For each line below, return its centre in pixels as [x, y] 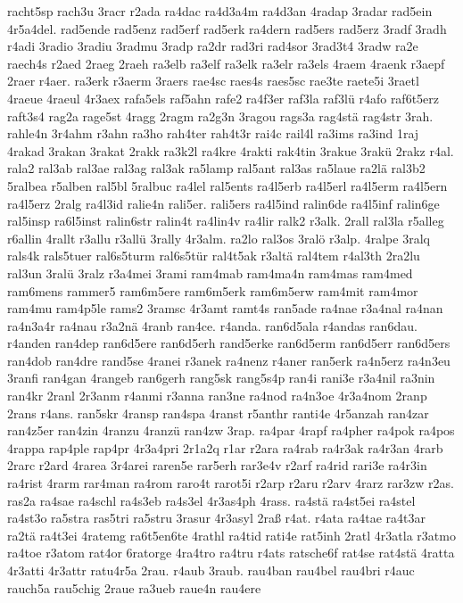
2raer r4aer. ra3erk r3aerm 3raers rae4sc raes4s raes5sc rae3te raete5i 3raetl [213, 81]
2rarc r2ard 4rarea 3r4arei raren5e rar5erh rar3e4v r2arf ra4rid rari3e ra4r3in [217, 465]
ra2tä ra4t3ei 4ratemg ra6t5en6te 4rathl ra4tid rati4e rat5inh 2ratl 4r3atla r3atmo [231, 535]
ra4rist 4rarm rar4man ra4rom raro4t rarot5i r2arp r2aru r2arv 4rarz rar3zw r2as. [231, 483]
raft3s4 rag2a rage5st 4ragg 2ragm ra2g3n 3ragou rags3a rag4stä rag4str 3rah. [220, 116]
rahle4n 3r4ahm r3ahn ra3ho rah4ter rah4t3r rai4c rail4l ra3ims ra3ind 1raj [213, 133]
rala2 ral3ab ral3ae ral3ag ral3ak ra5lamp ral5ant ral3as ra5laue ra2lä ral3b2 [216, 168]
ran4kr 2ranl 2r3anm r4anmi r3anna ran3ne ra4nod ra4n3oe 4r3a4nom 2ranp [217, 396]
